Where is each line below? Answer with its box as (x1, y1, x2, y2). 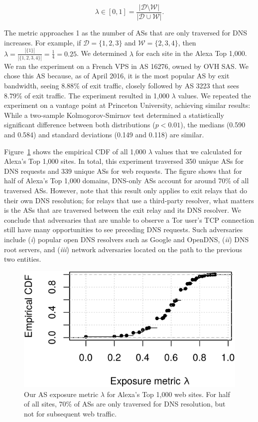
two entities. (4, 254, 41, 264)
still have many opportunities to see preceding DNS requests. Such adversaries (4, 224, 243, 235)
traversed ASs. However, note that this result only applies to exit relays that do (4, 185, 247, 195)
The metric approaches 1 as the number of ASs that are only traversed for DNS (4, 27, 248, 38)
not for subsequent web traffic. (24, 408, 117, 419)
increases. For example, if (4, 37, 81, 47)
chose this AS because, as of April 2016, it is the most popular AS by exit (4, 70, 230, 81)
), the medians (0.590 (180, 119, 246, 130)
